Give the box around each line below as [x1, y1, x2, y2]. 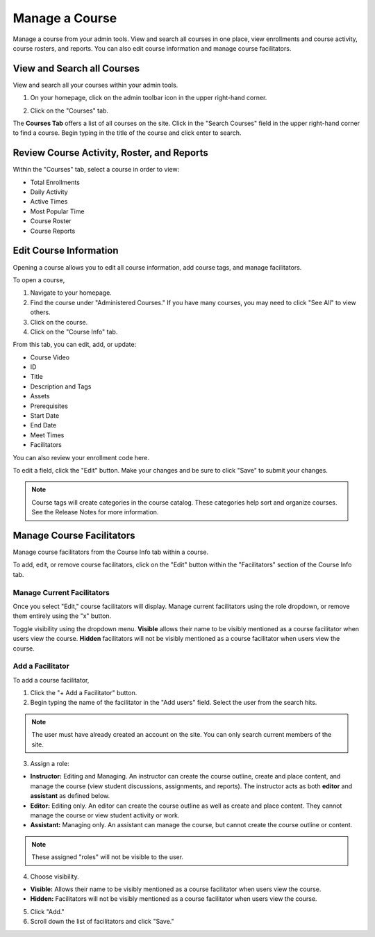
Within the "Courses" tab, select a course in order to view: [12, 165, 180, 174]
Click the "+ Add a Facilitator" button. [30, 689, 137, 697]
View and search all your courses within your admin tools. [12, 81, 178, 89]
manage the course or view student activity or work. [30, 810, 180, 820]
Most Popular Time [30, 207, 85, 215]
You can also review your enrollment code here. [12, 453, 149, 462]
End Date [30, 421, 57, 430]
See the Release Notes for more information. [31, 508, 159, 516]
